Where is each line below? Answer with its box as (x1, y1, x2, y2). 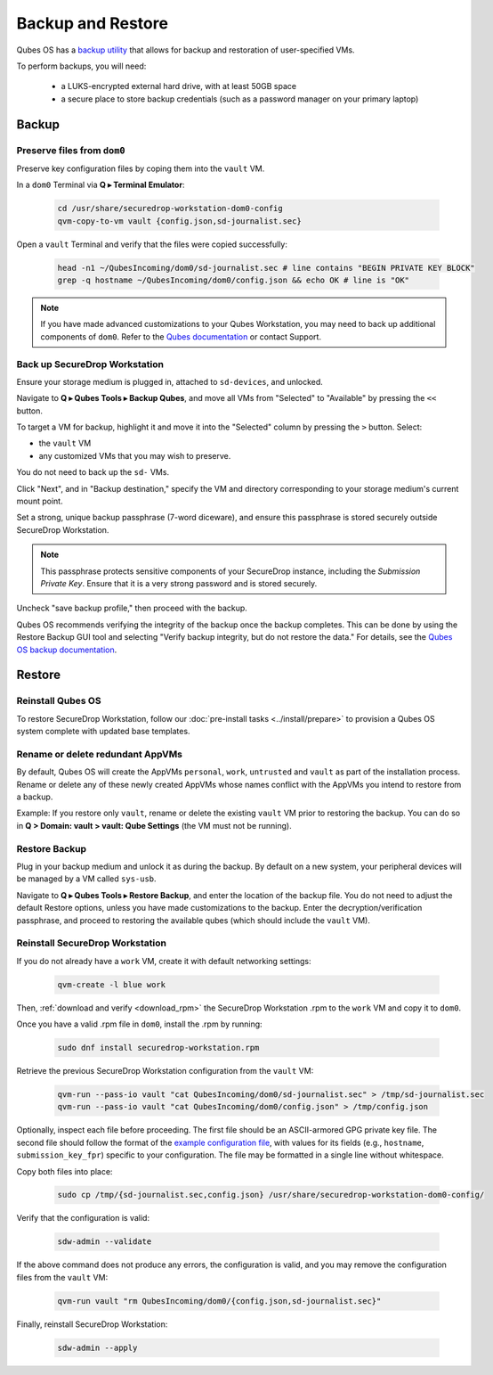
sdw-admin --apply (57, 1342, 138, 1353)
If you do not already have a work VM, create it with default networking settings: (16, 955, 311, 966)
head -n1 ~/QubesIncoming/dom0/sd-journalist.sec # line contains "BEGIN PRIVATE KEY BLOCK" (57, 263, 475, 273)
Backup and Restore (16, 13, 169, 33)
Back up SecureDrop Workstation (16, 357, 165, 370)
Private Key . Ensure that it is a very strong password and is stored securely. (40, 577, 318, 588)
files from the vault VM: (16, 1272, 109, 1282)
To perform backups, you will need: (16, 61, 147, 71)
